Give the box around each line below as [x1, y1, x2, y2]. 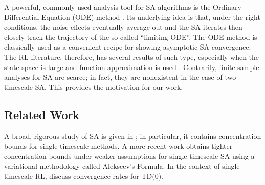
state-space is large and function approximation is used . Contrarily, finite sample [4, 61, 259, 72]
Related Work [4, 106, 80, 122]
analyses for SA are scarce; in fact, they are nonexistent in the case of [4, 72, 223, 82]
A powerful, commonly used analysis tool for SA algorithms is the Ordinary [4, 2, 241, 12]
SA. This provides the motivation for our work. [35, 81, 183, 92]
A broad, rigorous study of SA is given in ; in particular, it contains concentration [4, 130, 261, 141]
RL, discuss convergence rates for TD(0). [35, 170, 163, 181]
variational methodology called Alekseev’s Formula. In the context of [4, 160, 220, 171]
